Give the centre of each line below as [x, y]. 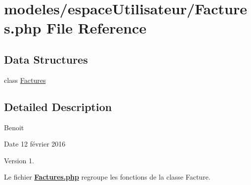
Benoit [14, 127]
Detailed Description [58, 106]
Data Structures [46, 59]
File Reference [97, 28]
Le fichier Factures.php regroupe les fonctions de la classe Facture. [107, 177]
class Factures [25, 80]
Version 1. [19, 160]
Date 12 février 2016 [35, 144]
